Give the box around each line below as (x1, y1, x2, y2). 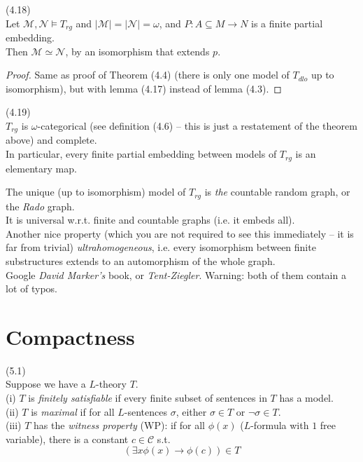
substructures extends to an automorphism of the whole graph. (6, 253, 276, 268)
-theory (96, 376, 127, 391)
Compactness (6, 322, 135, 351)
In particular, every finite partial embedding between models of (6, 147, 277, 161)
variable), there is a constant (6, 431, 129, 446)
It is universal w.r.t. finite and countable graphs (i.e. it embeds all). (6, 212, 295, 227)
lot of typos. (6, 281, 57, 296)
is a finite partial (251, 15, 323, 30)
